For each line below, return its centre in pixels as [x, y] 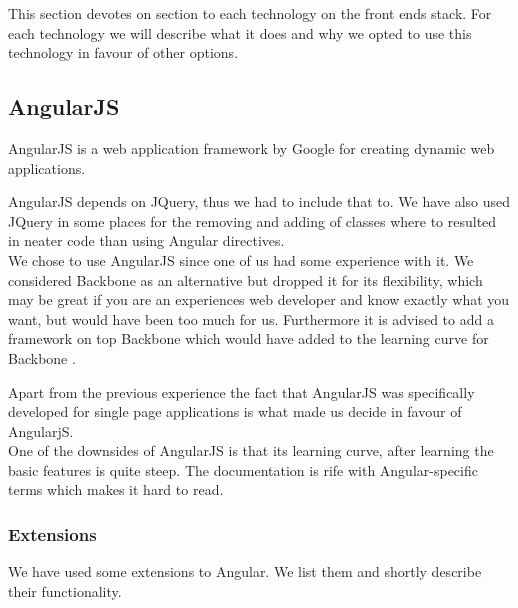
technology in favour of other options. [123, 52]
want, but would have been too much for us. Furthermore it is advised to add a [251, 318]
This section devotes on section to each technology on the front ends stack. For [250, 13]
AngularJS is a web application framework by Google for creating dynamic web [251, 147]
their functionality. [65, 590]
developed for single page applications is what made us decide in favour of [235, 411]
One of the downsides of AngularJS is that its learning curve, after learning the [251, 450]
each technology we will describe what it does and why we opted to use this [240, 32]
